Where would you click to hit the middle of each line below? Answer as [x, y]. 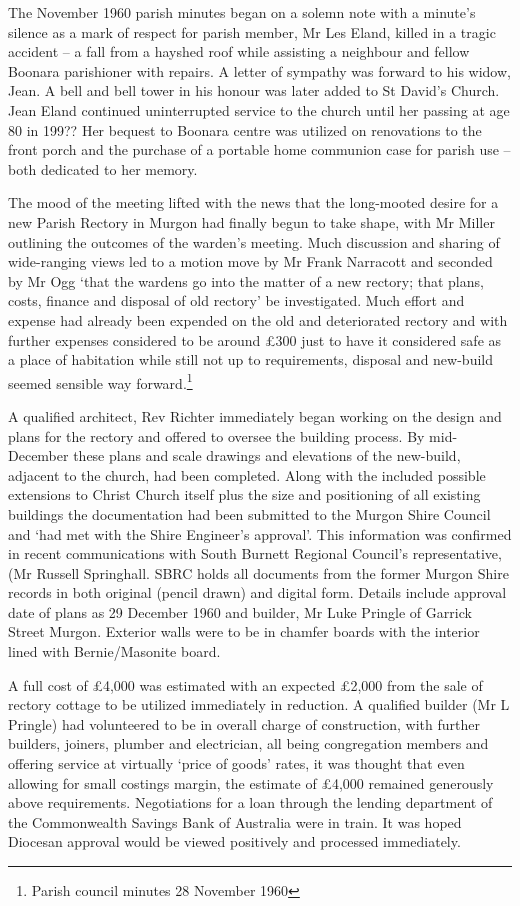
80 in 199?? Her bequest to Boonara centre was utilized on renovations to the [245, 129]
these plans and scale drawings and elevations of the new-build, [267, 455]
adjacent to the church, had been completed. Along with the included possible [247, 474]
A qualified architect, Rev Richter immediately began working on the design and [255, 415]
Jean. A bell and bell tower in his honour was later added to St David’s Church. [254, 90]
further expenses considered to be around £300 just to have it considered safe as [255, 339]
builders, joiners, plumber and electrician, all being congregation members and [248, 743]
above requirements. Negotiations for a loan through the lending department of [250, 802]
